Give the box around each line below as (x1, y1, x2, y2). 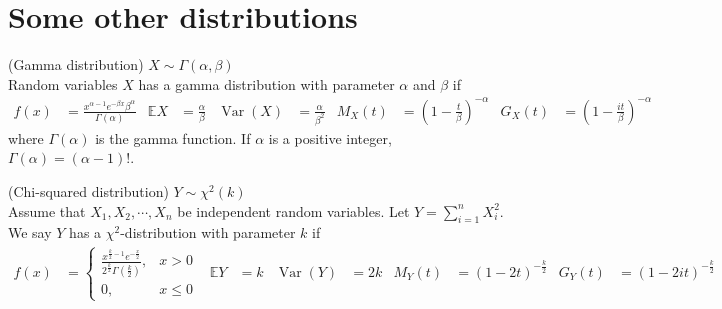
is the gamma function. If (95, 127, 251, 148)
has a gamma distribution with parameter (138, 73, 395, 94)
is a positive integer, (268, 127, 392, 148)
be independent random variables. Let (177, 200, 410, 221)
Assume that (8, 200, 86, 221)
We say (8, 222, 52, 243)
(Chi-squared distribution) (8, 181, 169, 202)
